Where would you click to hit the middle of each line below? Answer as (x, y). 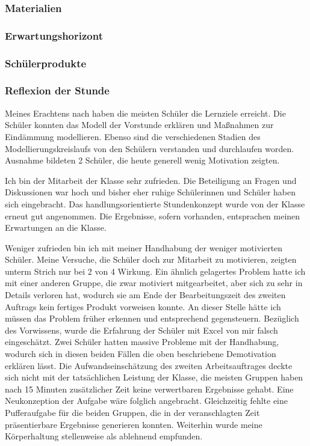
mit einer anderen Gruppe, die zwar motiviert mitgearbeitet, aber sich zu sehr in (154, 283)
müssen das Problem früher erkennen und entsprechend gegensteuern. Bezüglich (152, 318)
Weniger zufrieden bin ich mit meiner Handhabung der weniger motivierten (144, 247)
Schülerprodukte (46, 63)
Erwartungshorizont (54, 35)
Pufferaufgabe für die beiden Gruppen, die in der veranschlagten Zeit (132, 412)
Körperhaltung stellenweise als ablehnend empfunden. (104, 436)
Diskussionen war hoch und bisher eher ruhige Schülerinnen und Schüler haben (150, 192)
